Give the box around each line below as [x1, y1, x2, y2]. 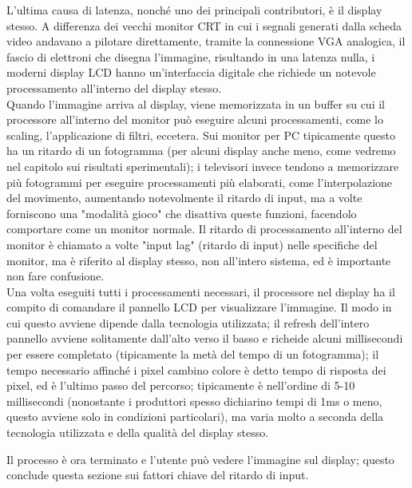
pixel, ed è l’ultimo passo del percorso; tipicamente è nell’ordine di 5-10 [6, 377, 355, 394]
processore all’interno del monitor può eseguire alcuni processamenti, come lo [6, 111, 383, 128]
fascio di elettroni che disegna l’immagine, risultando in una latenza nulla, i [6, 48, 375, 65]
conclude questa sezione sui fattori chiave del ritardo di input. [6, 466, 309, 483]
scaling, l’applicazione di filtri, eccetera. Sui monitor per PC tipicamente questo [6, 126, 396, 143]
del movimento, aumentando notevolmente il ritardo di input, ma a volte [6, 189, 362, 206]
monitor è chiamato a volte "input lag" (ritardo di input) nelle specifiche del [6, 236, 378, 252]
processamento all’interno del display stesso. [6, 79, 222, 96]
